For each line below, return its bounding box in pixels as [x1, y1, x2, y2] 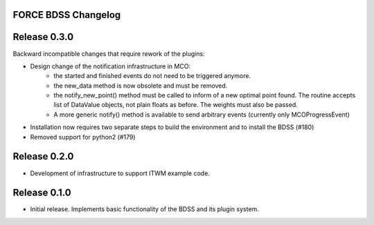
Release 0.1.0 [12, 187, 72, 199]
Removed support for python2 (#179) [30, 133, 136, 141]
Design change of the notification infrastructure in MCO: [30, 62, 190, 70]
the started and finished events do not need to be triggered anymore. [53, 72, 251, 80]
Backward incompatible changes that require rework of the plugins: [12, 49, 205, 58]
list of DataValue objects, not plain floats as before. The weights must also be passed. [53, 101, 298, 109]
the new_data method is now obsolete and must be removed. [53, 81, 228, 90]
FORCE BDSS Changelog [12, 9, 121, 21]
